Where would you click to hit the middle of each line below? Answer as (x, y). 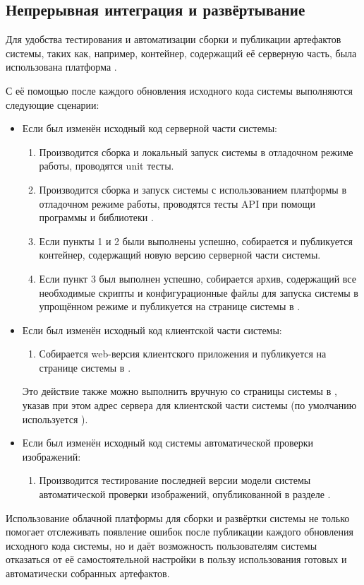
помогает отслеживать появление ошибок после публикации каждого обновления (180, 532)
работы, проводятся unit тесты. (107, 166)
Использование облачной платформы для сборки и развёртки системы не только (178, 518)
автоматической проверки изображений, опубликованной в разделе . (185, 494)
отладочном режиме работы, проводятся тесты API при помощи (177, 203)
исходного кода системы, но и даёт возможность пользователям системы (162, 545)
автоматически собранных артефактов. (88, 573)
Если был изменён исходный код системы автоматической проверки (168, 443)
